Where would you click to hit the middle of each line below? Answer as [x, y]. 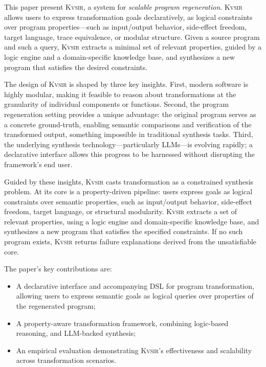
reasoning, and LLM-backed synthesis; [76, 333]
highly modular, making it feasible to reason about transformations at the [120, 94]
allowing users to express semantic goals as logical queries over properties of [135, 296]
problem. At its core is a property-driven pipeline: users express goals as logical [128, 191]
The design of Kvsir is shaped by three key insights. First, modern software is [126, 84]
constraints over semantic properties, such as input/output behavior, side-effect [128, 201]
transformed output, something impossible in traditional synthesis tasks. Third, [129, 134]
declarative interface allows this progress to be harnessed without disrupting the [129, 154]
